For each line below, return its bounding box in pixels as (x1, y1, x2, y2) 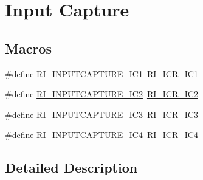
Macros (5, 38, 52, 57)
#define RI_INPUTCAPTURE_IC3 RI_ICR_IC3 (5, 108, 198, 120)
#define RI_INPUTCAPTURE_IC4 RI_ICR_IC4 (5, 128, 198, 141)
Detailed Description (5, 158, 138, 177)
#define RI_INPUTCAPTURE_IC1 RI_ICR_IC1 (5, 67, 198, 80)
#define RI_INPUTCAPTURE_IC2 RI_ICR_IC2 (5, 88, 198, 100)
